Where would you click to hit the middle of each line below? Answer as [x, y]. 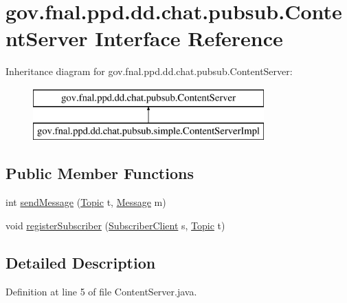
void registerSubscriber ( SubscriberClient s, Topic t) [115, 225]
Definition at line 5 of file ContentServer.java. [101, 291]
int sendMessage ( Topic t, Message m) [86, 202]
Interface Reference [189, 38]
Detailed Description [81, 262]
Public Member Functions [100, 173]
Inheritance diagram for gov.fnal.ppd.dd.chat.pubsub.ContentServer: [149, 71]
